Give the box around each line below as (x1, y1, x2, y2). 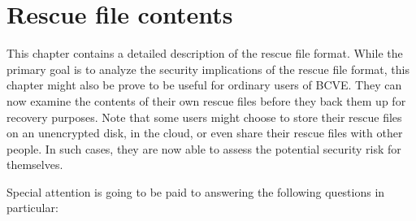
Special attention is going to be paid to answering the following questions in (6, 183, 385, 200)
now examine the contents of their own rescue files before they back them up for (6, 92, 406, 109)
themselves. (6, 156, 63, 173)
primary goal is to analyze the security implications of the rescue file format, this (6, 60, 410, 77)
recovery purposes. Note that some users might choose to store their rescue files (6, 108, 402, 125)
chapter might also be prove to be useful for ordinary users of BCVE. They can (6, 76, 402, 93)
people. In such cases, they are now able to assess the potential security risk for (6, 140, 401, 157)
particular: (6, 199, 58, 216)
